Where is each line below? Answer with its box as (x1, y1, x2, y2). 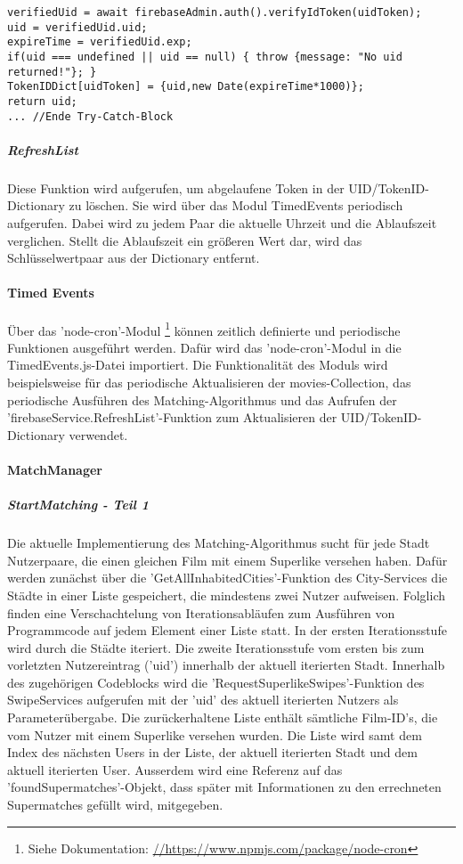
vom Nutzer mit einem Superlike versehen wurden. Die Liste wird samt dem (7, 725, 422, 744)
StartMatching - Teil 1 (7, 495, 150, 514)
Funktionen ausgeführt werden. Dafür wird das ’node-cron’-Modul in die (7, 338, 402, 356)
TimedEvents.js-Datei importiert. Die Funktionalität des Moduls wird (7, 355, 388, 374)
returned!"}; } (7, 65, 97, 78)
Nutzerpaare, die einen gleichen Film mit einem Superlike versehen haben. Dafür (7, 550, 448, 569)
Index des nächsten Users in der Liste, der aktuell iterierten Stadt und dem (7, 743, 418, 762)
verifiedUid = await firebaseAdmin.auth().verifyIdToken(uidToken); (7, 6, 422, 19)
